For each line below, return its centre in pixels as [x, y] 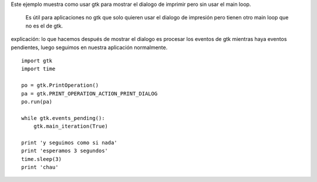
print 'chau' [40, 167]
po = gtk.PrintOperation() [60, 85]
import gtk [37, 61]
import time [38, 69]
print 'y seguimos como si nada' [69, 142]
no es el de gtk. [44, 26]
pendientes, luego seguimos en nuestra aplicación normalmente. [89, 47]
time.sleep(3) [41, 159]
